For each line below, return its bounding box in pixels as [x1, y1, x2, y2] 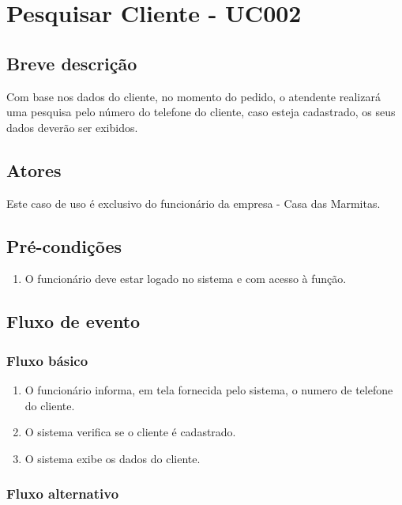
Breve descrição [6, 51, 137, 75]
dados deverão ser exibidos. [6, 119, 138, 135]
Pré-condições [6, 233, 122, 258]
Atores [6, 157, 62, 182]
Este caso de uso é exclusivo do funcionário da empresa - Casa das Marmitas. [6, 194, 381, 211]
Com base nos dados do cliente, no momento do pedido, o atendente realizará [6, 88, 381, 104]
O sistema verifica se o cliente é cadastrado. [24, 424, 236, 440]
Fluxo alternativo [6, 484, 119, 503]
